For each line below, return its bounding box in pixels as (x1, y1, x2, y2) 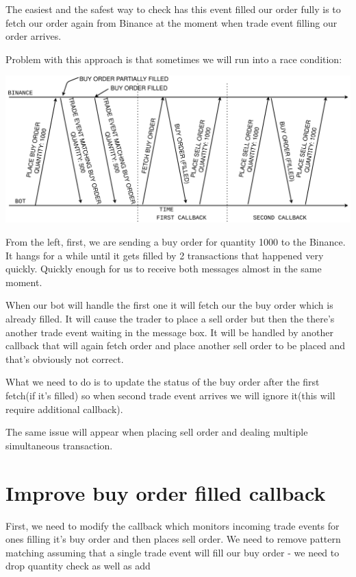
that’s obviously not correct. (5, 351, 124, 366)
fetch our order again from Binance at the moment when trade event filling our (5, 15, 338, 30)
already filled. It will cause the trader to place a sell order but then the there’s (5, 311, 335, 326)
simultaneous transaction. (5, 438, 113, 452)
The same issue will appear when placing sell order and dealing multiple (5, 425, 308, 439)
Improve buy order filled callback (5, 478, 326, 506)
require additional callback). (5, 401, 123, 416)
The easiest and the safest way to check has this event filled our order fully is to (5, 2, 341, 16)
